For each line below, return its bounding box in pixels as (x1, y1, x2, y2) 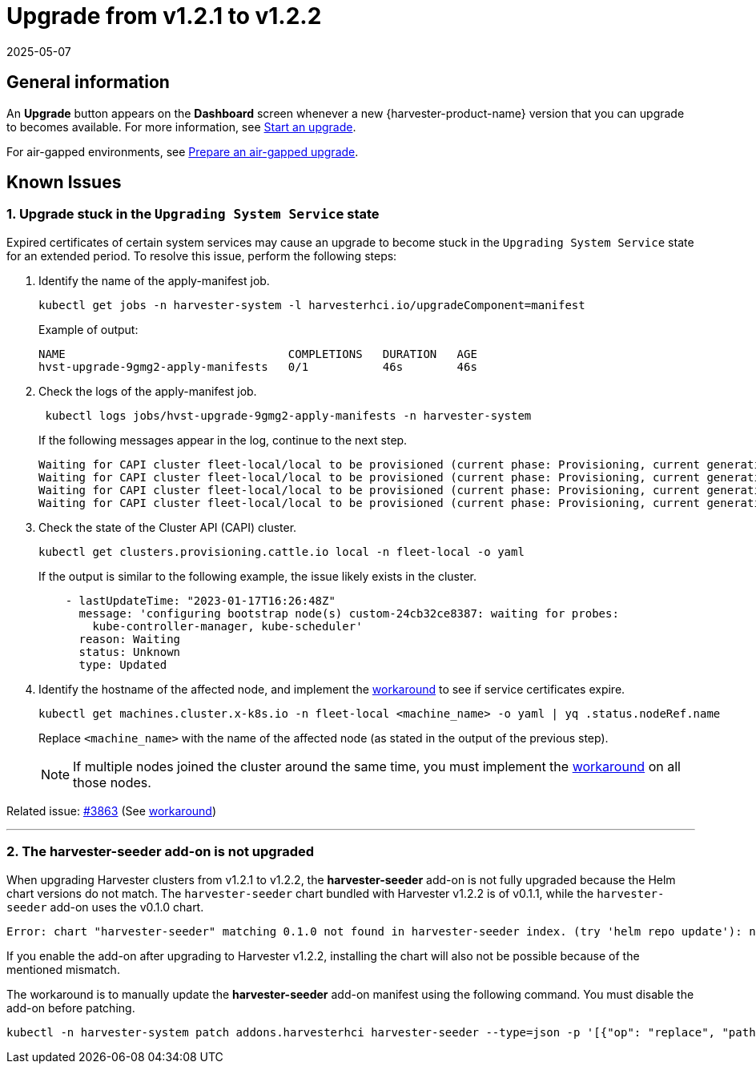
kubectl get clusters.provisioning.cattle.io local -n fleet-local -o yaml (38, 545, 525, 558)
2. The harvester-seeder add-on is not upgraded (6, 843, 314, 860)
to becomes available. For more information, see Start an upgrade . (6, 119, 356, 134)
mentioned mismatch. (6, 962, 120, 976)
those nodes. (73, 774, 151, 790)
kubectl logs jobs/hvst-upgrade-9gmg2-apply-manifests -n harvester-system (45, 408, 532, 422)
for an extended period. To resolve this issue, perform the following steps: (6, 248, 397, 263)
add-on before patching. (6, 1000, 135, 1015)
